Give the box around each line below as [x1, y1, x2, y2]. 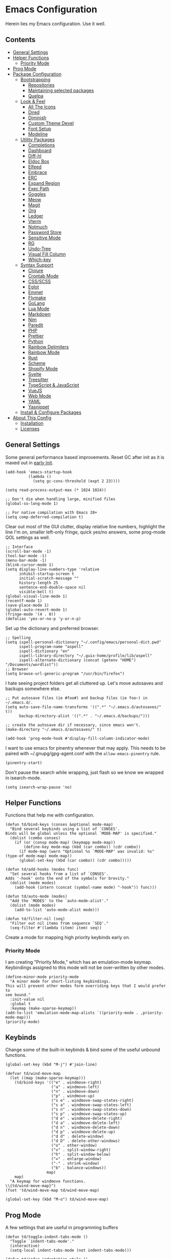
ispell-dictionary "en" [18, 648, 70, 654]
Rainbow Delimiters [28, 344, 69, 350]
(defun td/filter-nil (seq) [5, 917, 66, 922]
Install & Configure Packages [20, 409, 82, 415]
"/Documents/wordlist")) [5, 662, 58, 667]
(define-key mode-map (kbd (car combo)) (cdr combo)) [24, 845, 141, 850]
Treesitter [28, 376, 49, 383]
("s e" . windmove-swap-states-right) [51, 1098, 134, 1103]
